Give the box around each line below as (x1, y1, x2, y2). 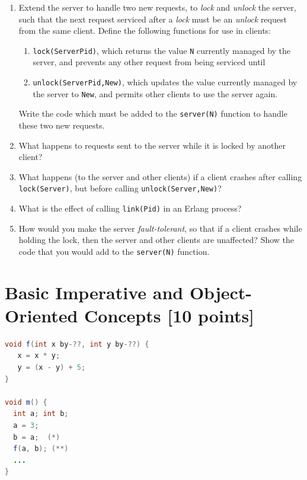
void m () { (5, 398, 47, 407)
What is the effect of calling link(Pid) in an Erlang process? (18, 202, 242, 215)
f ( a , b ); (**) (13, 444, 69, 453)
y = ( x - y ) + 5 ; (17, 363, 86, 372)
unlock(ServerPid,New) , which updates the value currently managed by (33, 76, 298, 88)
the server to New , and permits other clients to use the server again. (33, 87, 278, 100)
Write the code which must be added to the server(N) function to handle (18, 107, 287, 120)
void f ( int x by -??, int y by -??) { (5, 340, 149, 348)
